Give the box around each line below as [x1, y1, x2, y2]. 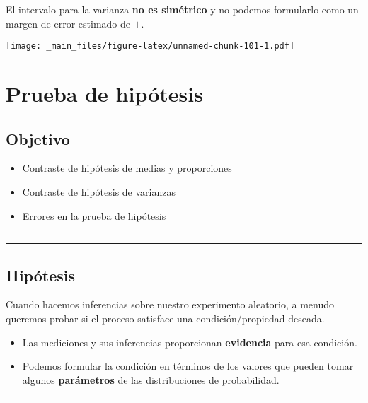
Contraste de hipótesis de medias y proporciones [22, 160, 232, 175]
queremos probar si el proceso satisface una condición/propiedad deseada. [6, 311, 325, 325]
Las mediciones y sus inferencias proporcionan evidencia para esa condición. [22, 334, 357, 349]
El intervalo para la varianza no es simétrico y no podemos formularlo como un [6, 2, 359, 16]
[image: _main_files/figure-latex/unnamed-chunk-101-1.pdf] [6, 41, 295, 52]
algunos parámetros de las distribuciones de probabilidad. [22, 372, 280, 387]
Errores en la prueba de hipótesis [22, 208, 166, 223]
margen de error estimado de [6, 16, 130, 30]
